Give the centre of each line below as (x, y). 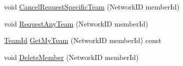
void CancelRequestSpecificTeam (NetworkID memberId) (92, 6)
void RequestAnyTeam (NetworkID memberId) (76, 23)
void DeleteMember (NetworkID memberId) (71, 57)
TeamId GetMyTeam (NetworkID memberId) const (83, 40)
